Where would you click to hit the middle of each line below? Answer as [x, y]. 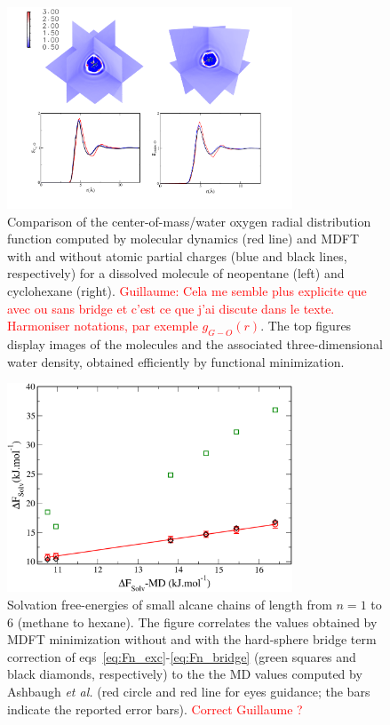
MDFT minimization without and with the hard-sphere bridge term [192, 639]
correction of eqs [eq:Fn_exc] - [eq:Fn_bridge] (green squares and [182, 656]
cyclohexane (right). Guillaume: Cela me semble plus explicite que [187, 291]
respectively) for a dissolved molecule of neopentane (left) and [176, 273]
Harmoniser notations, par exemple [103, 326]
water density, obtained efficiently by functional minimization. [176, 361]
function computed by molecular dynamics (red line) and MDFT [183, 239]
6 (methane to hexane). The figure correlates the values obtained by [192, 621]
